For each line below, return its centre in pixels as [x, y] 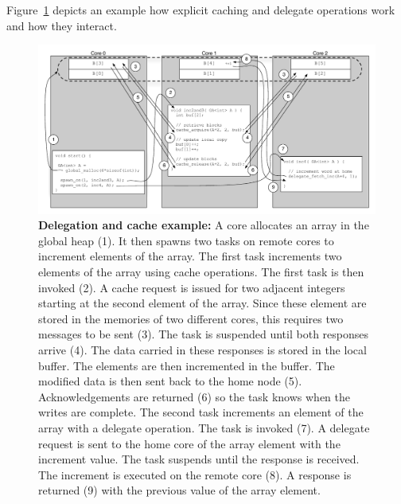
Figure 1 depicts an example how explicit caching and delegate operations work [201, 10]
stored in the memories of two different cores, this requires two [191, 318]
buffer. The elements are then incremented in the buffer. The [187, 365]
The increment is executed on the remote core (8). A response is [195, 474]
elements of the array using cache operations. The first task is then [201, 271]
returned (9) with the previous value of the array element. [179, 490]
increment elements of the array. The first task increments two [190, 256]
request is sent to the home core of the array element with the [189, 443]
